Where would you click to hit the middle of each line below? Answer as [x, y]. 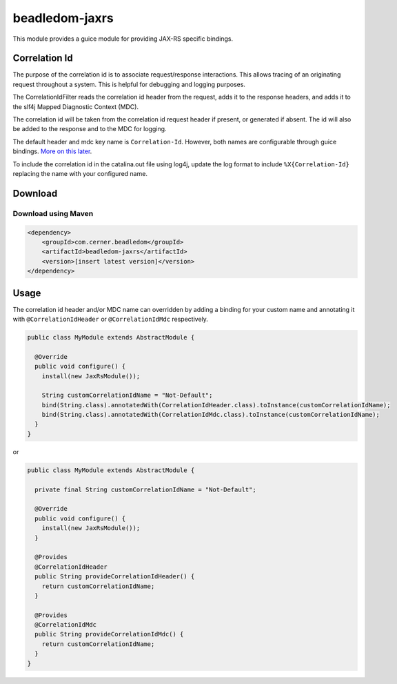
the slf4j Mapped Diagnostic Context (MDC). [76, 106]
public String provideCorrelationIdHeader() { [115, 577]
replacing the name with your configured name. [80, 173]
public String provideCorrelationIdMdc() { [109, 634]
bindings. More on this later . [52, 151]
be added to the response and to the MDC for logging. [90, 129]
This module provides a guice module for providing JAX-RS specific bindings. [123, 39]
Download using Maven [53, 213]
